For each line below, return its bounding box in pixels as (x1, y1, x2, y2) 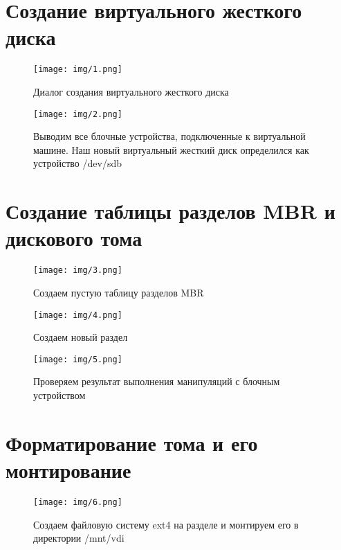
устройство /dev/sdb (33, 156, 122, 170)
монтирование (6, 456, 131, 484)
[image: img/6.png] (33, 497, 122, 507)
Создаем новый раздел (33, 330, 128, 344)
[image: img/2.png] (33, 109, 122, 119)
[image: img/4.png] (33, 310, 122, 320)
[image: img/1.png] (33, 64, 122, 75)
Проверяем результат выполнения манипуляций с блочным (33, 374, 280, 389)
